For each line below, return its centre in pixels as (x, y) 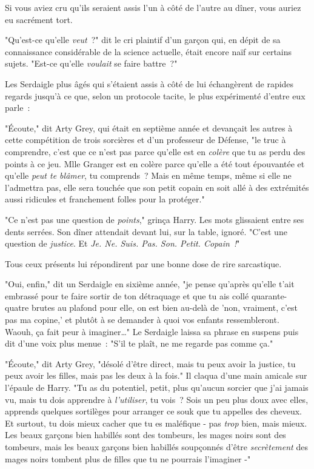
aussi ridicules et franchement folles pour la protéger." (105, 199)
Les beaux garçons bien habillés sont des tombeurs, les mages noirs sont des (145, 435)
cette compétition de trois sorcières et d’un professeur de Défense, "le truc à (145, 140)
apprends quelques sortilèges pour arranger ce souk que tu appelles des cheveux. (153, 411)
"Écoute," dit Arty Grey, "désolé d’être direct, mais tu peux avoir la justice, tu (150, 363)
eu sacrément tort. (39, 19)
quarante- (269, 295)
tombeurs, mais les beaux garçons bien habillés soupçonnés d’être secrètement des (156, 447)
